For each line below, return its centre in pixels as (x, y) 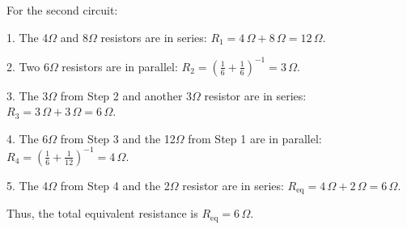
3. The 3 (28, 95)
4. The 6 (28, 138)
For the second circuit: (62, 10)
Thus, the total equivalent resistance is (102, 213)
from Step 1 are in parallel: (255, 138)
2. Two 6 (28, 66)
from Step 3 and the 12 (118, 138)
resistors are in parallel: (120, 66)
